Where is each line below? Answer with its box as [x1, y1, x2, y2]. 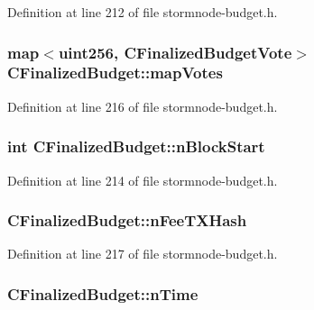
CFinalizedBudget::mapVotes [7, 61, 223, 84]
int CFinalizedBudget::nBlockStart [7, 135, 265, 158]
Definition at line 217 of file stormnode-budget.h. [7, 244, 278, 263]
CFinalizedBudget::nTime [7, 282, 199, 305]
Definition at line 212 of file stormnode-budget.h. [7, 3, 278, 21]
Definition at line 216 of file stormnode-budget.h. [7, 96, 278, 115]
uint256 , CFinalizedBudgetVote [58, 41, 292, 63]
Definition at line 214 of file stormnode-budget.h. [7, 170, 278, 189]
